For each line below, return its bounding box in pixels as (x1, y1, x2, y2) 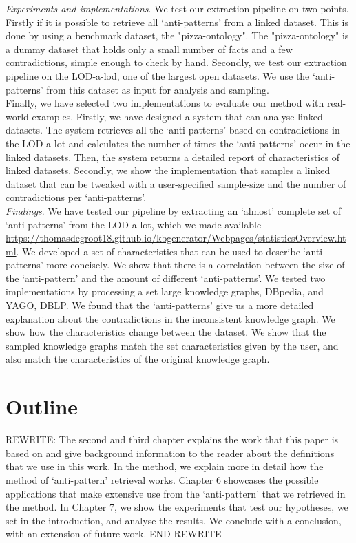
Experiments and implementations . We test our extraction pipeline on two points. (6, 1, 349, 15)
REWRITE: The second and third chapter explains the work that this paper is (6, 432, 339, 447)
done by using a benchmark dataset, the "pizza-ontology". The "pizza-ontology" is (6, 28, 349, 43)
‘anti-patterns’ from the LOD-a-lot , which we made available (6, 217, 262, 231)
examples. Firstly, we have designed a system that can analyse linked (32, 109, 323, 123)
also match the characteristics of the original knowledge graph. (6, 352, 270, 366)
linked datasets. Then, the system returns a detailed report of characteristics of (6, 149, 339, 164)
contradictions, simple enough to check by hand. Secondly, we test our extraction (6, 55, 347, 70)
